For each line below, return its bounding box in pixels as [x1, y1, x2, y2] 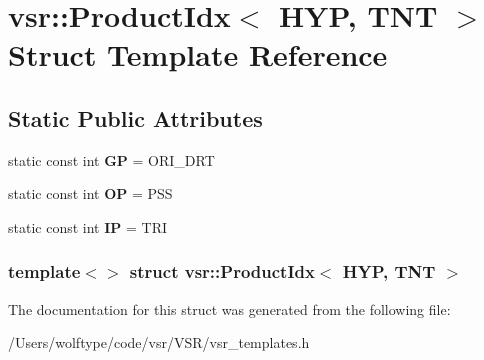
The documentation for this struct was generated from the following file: [8, 298, 451, 319]
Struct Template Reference [8, 34, 388, 75]
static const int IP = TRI [8, 216, 167, 237]
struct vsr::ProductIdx [129, 259, 315, 284]
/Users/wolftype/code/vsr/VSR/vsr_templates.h [8, 332, 310, 353]
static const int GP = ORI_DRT [8, 149, 215, 170]
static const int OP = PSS [8, 183, 173, 204]
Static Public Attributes [8, 102, 263, 133]
